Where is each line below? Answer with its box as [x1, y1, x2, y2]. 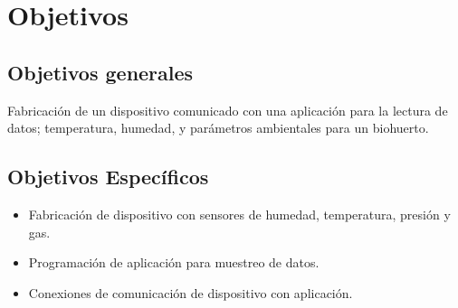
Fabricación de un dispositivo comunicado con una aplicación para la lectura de [7, 100, 448, 119]
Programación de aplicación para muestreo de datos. [28, 253, 320, 272]
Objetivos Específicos [7, 163, 209, 191]
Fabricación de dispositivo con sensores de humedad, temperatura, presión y [28, 204, 451, 223]
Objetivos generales [7, 58, 194, 86]
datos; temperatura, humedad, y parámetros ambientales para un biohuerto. [7, 118, 429, 137]
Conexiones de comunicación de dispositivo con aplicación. [28, 283, 353, 302]
